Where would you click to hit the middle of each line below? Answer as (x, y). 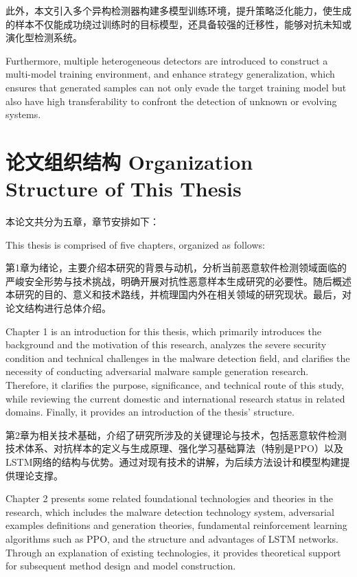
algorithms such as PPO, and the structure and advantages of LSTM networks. (172, 538)
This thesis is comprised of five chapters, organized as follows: (135, 244)
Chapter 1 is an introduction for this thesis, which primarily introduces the (163, 331)
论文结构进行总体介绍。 (58, 308)
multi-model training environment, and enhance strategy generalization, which (170, 74)
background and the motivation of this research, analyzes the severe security (166, 344)
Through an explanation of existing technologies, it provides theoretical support (173, 552)
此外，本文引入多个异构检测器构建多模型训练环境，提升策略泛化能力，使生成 (178, 10)
